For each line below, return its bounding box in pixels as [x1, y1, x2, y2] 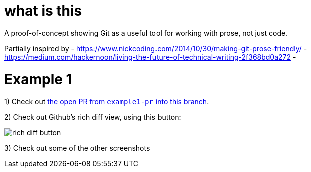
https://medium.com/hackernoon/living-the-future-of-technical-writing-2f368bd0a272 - [4, 52, 296, 61]
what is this [4, 2, 82, 19]
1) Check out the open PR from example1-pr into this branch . [4, 97, 209, 106]
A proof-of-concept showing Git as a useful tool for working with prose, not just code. [4, 28, 288, 37]
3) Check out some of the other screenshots [4, 144, 150, 153]
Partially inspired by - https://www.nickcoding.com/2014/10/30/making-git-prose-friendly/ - [4, 44, 307, 53]
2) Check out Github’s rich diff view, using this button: [4, 113, 181, 122]
